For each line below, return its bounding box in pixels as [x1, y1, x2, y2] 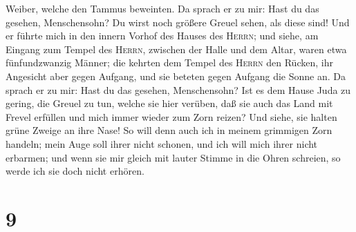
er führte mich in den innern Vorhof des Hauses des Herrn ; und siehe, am [6, 28, 319, 43]
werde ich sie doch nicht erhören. [6, 164, 144, 178]
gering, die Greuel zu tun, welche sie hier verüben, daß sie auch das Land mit [6, 96, 333, 110]
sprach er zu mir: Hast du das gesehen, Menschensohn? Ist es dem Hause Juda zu [6, 82, 351, 97]
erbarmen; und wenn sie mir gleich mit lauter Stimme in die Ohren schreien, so [6, 150, 341, 164]
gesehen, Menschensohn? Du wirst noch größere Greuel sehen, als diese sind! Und [6, 14, 350, 29]
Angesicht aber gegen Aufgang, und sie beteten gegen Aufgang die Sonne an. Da [6, 68, 346, 83]
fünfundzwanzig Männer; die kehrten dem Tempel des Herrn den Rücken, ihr [6, 55, 333, 70]
